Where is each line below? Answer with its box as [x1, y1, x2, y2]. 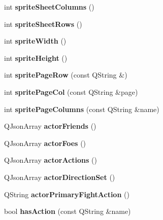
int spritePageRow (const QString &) [4, 69, 127, 80]
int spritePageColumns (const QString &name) [4, 103, 159, 114]
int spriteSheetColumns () [4, 2, 94, 12]
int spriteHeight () [4, 52, 68, 63]
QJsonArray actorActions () [4, 155, 97, 165]
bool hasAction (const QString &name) [4, 206, 131, 216]
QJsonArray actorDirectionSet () [4, 171, 115, 182]
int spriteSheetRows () [4, 18, 82, 29]
